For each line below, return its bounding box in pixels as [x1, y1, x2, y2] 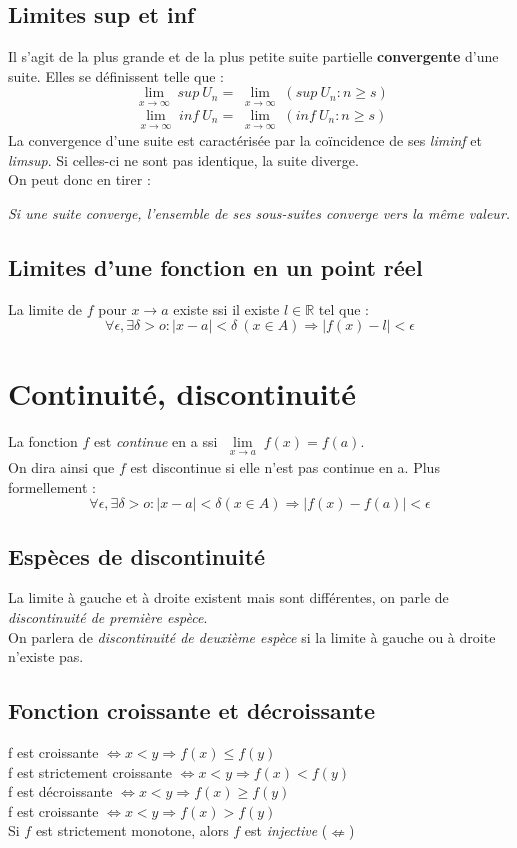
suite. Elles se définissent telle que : [8, 65, 224, 86]
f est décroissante [8, 781, 113, 802]
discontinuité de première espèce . [8, 606, 208, 627]
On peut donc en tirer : [8, 169, 151, 190]
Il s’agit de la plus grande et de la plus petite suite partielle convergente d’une [8, 46, 499, 67]
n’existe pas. [8, 646, 84, 667]
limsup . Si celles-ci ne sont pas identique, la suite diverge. [8, 149, 359, 170]
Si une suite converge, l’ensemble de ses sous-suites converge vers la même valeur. [8, 203, 511, 224]
